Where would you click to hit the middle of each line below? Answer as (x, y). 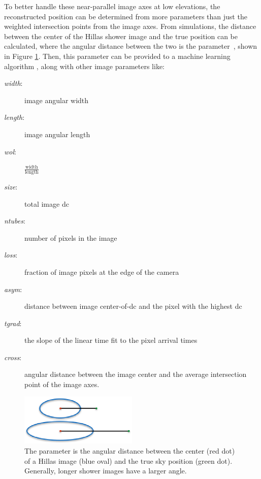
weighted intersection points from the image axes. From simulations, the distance (130, 26)
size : (11, 186)
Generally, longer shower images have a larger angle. (106, 471)
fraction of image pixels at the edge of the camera (102, 272)
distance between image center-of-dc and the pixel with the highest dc (133, 306)
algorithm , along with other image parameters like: (85, 66)
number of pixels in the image (71, 237)
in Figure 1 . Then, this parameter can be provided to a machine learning (117, 56)
